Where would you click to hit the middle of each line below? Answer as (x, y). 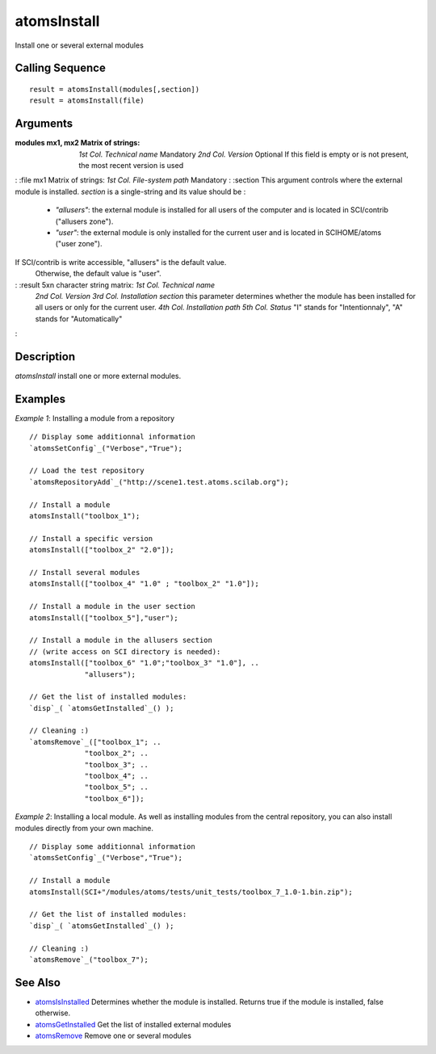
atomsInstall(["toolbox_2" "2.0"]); (102, 550)
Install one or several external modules (80, 45)
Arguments (44, 124)
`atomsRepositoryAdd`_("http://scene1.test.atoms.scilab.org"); (159, 482)
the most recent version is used (131, 166)
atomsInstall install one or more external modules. (98, 376)
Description (45, 357)
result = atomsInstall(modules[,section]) (115, 89)
